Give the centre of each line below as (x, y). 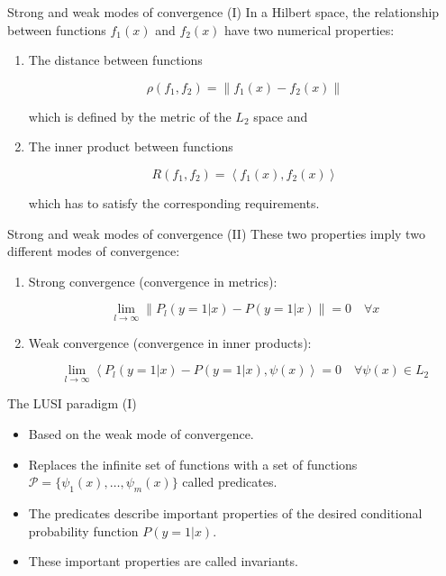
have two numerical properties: (309, 29)
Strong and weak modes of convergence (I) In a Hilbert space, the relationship (223, 12)
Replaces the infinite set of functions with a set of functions (193, 464)
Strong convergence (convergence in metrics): (153, 281)
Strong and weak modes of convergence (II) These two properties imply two (216, 233)
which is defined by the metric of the (130, 116)
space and (281, 116)
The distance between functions (115, 60)
